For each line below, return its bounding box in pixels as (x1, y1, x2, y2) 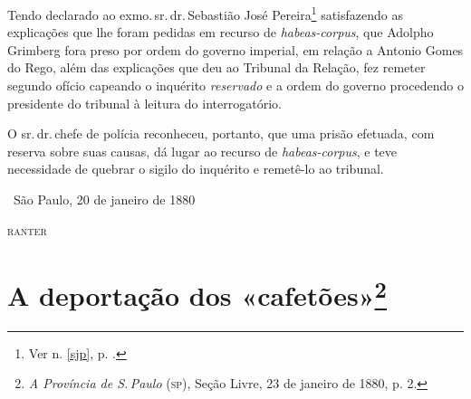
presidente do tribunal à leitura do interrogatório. (7, 93, 282, 112)
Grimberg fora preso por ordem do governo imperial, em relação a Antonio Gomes (7, 40, 464, 59)
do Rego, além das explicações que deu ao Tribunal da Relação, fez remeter (7, 58, 426, 77)
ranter (7, 220, 47, 239)
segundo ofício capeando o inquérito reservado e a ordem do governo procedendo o (7, 76, 464, 95)
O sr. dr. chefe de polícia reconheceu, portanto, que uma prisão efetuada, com (7, 124, 435, 143)
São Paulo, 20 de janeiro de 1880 (13, 190, 196, 208)
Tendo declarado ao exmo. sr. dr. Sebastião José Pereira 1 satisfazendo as (7, 3, 403, 24)
